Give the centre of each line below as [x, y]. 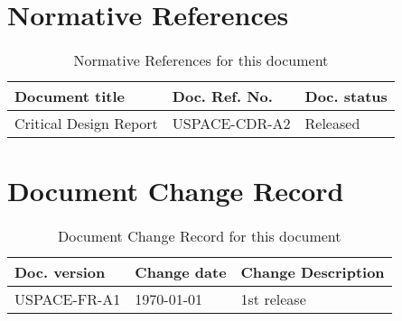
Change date [181, 272]
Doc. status [346, 96]
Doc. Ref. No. [222, 96]
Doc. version [60, 272]
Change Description [313, 272]
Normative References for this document [201, 60]
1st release [273, 299]
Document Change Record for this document [200, 236]
